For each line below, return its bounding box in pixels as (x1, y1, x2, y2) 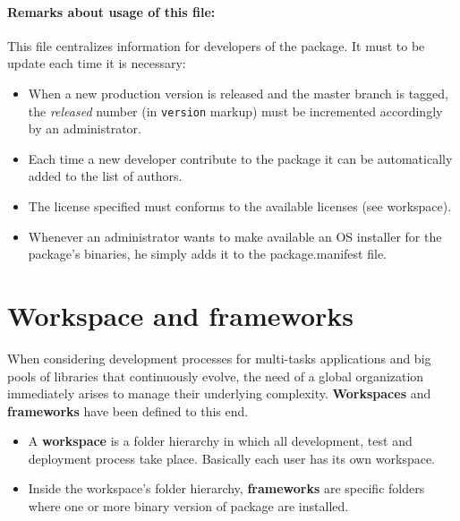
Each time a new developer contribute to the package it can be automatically (28, 149, 453, 167)
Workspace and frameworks (7, 296, 354, 333)
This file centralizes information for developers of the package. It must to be (7, 36, 425, 55)
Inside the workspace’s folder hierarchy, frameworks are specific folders (28, 479, 425, 498)
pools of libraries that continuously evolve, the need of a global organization (7, 366, 424, 385)
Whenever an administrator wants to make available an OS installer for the (28, 226, 442, 245)
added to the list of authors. (28, 167, 183, 185)
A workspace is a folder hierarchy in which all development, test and (28, 431, 413, 450)
